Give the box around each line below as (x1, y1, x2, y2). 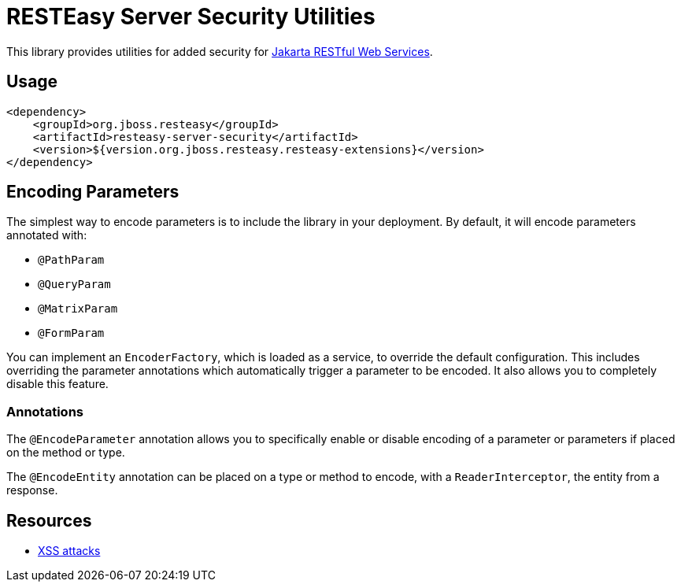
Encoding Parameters (6, 182, 180, 202)
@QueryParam (38, 278, 111, 291)
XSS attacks (38, 544, 101, 558)
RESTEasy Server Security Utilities (6, 3, 376, 30)
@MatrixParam (38, 302, 118, 316)
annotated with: (6, 228, 87, 242)
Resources (6, 510, 92, 531)
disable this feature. (6, 377, 109, 391)
